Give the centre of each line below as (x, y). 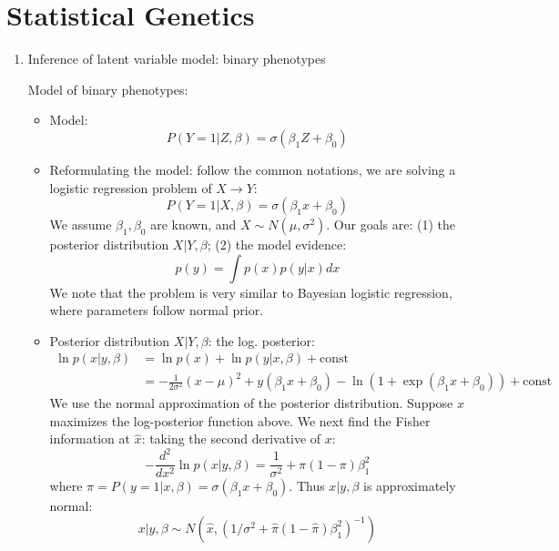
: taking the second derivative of (231, 439)
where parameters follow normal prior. (157, 310)
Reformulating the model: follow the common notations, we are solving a (253, 169)
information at (90, 439)
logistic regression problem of (131, 187)
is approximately (409, 486)
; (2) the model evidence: (277, 245)
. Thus (307, 486)
